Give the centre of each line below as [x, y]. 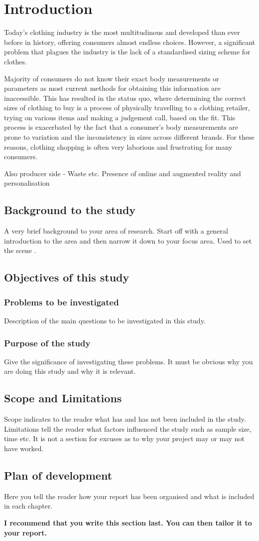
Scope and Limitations [63, 398]
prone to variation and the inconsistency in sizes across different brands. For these [129, 137]
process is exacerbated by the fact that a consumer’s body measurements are [121, 127]
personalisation [27, 183]
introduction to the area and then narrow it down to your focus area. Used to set [128, 240]
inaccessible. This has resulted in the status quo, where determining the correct [125, 98]
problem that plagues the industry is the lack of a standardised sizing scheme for [127, 52]
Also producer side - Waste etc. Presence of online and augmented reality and [123, 173]
